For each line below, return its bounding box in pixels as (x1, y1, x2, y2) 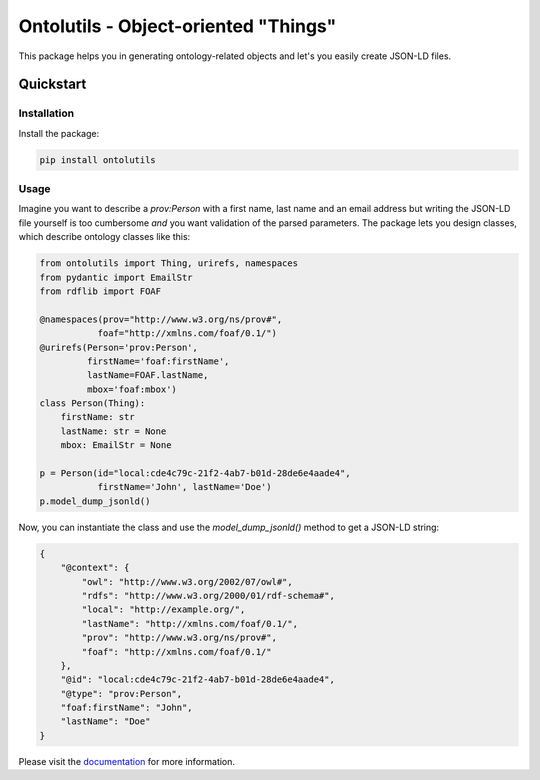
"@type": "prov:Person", (60, 688, 183, 699)
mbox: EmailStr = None (60, 440, 172, 451)
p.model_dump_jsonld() (39, 495, 151, 507)
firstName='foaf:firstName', (86, 355, 230, 367)
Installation (18, 106, 75, 120)
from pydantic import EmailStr (39, 271, 194, 283)
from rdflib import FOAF (39, 285, 162, 297)
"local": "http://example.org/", (81, 604, 246, 615)
